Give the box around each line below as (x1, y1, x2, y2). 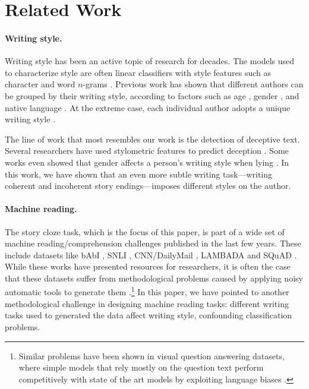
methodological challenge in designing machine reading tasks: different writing (5, 297, 289, 309)
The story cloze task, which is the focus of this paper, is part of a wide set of (5, 225, 285, 238)
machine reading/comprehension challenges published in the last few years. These (5, 237, 301, 249)
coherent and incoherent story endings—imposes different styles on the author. (5, 179, 291, 192)
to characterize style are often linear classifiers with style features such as (5, 66, 271, 78)
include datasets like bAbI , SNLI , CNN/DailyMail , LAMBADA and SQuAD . (5, 248, 297, 261)
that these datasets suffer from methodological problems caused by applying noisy (5, 271, 303, 284)
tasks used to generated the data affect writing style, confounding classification (5, 309, 292, 321)
